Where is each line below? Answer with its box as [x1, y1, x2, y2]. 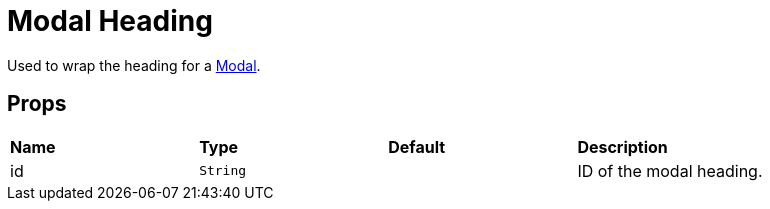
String [199, 163, 247, 179]
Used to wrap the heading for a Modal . [7, 56, 261, 74]
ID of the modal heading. [577, 160, 763, 181]
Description [577, 136, 668, 157]
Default [388, 136, 446, 157]
